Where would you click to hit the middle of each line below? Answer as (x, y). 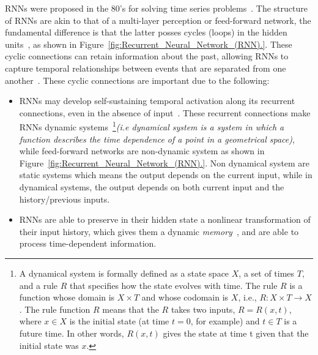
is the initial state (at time (119, 321)
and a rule (39, 285)
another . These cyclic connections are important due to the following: (137, 80)
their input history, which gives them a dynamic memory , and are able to (159, 231)
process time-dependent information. (88, 243)
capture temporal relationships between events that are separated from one (146, 68)
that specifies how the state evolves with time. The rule (174, 285)
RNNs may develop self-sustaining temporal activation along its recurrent (157, 101)
